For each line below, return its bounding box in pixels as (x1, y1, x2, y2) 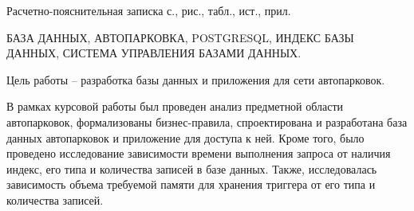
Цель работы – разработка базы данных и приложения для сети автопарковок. (6, 71, 385, 88)
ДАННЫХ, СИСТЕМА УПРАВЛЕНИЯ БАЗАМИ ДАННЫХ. (6, 45, 302, 61)
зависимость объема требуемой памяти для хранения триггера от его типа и (6, 176, 376, 193)
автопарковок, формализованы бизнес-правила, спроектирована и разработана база (6, 113, 408, 130)
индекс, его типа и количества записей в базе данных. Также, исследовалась (6, 160, 377, 177)
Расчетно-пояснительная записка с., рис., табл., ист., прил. (6, 2, 291, 18)
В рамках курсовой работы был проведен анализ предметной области (6, 98, 344, 115)
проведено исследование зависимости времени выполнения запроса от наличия (6, 145, 391, 162)
